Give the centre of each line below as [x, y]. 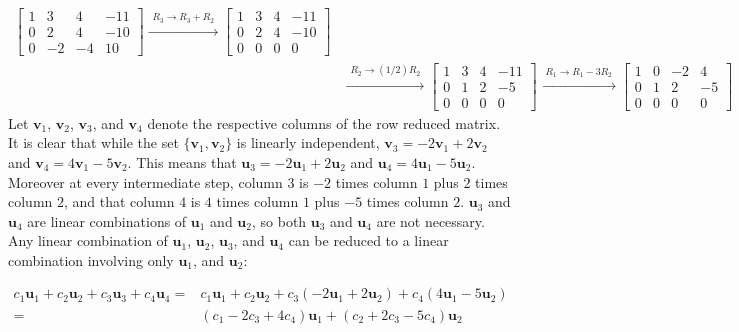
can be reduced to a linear [368, 240]
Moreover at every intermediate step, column [145, 181]
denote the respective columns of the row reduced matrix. [324, 122]
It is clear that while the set [93, 142]
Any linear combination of [88, 240]
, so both [279, 220]
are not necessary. [430, 220]
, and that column [119, 201]
